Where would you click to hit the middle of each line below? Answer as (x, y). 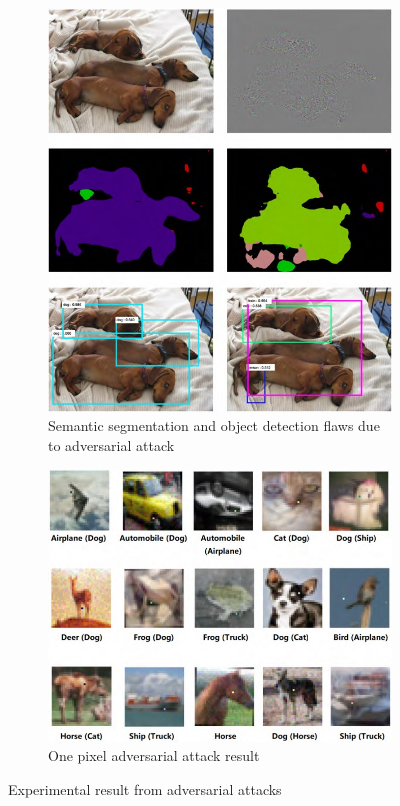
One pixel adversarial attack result (154, 755)
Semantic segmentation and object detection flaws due (214, 425)
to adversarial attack (111, 444)
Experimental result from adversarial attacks (145, 788)
